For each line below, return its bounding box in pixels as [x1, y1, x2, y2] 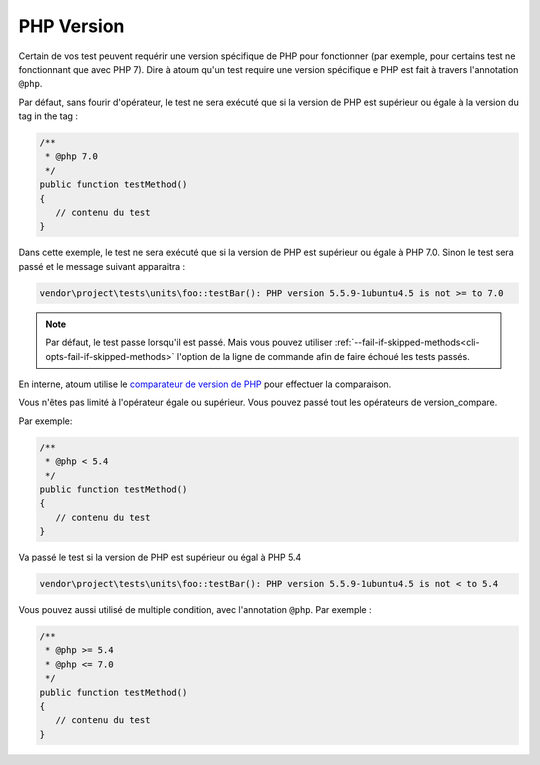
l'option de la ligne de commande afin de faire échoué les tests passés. [176, 350, 470, 362]
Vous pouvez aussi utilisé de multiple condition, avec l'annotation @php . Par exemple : [18, 604, 372, 616]
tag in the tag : [18, 110, 79, 122]
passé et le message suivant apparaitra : [18, 260, 186, 272]
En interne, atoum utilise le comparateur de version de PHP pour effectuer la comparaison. [18, 378, 392, 390]
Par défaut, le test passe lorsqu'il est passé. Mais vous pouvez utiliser [45, 336, 333, 349]
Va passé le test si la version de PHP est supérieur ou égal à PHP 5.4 [18, 551, 302, 564]
